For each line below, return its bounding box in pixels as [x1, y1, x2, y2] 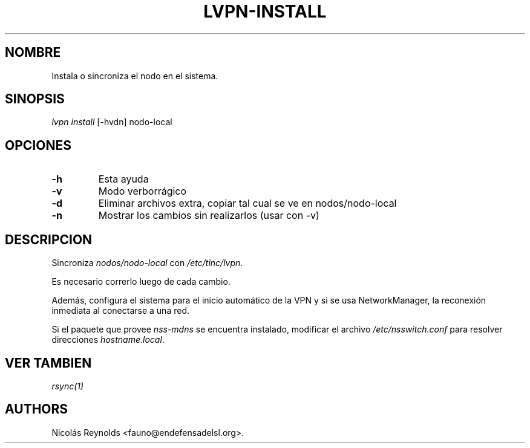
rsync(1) [51, 380, 84, 391]
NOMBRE [5, 45, 61, 60]
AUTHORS [5, 401, 68, 417]
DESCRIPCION [5, 232, 93, 247]
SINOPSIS [5, 91, 65, 107]
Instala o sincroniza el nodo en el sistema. [51, 70, 218, 81]
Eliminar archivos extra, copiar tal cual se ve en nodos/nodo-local [98, 197, 397, 210]
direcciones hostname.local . [51, 334, 165, 345]
